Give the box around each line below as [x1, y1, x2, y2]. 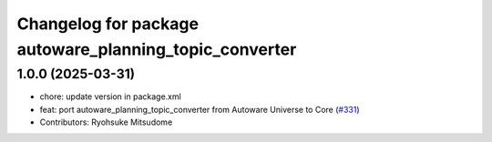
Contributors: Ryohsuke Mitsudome [39, 117, 173, 127]
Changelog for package [16, 14, 200, 34]
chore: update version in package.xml [39, 91, 181, 102]
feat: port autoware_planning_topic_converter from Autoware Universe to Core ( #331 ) [39, 104, 360, 115]
